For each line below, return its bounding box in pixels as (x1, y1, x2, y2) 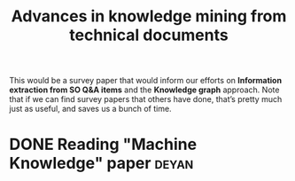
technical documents (69, 25, 229, 45)
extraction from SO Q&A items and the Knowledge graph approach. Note (9, 84, 280, 95)
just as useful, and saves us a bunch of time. (9, 104, 172, 114)
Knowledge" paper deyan (9, 153, 194, 174)
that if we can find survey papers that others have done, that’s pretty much (9, 94, 283, 105)
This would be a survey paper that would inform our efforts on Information (9, 75, 282, 86)
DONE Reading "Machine (9, 135, 198, 154)
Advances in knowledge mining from (11, 6, 287, 27)
